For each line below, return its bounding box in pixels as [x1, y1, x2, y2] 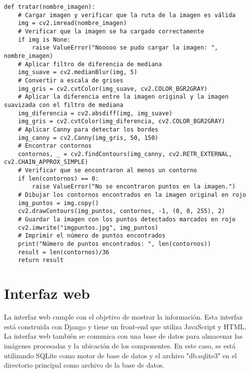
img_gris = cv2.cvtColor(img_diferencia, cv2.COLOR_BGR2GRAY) [18, 118, 225, 125]
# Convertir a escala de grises [18, 77, 124, 84]
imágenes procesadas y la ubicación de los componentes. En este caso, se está [4, 340, 236, 350]
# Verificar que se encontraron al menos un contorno [18, 167, 197, 174]
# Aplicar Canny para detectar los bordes [18, 126, 158, 133]
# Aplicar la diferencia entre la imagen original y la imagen [18, 93, 229, 101]
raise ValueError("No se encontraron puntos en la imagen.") [32, 183, 236, 190]
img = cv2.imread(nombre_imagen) [18, 20, 127, 27]
